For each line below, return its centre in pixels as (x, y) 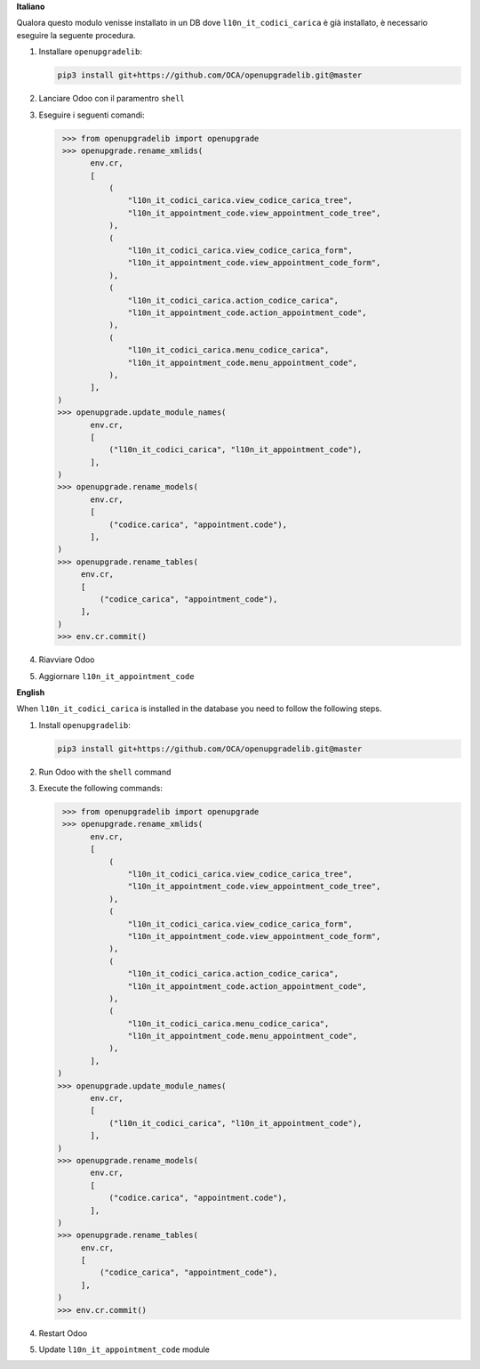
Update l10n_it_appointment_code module (124, 1349)
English (31, 692)
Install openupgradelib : (84, 725)
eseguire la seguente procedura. (76, 35)
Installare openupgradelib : (90, 52)
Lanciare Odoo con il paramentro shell (112, 99)
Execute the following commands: (101, 789)
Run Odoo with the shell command (105, 772)
